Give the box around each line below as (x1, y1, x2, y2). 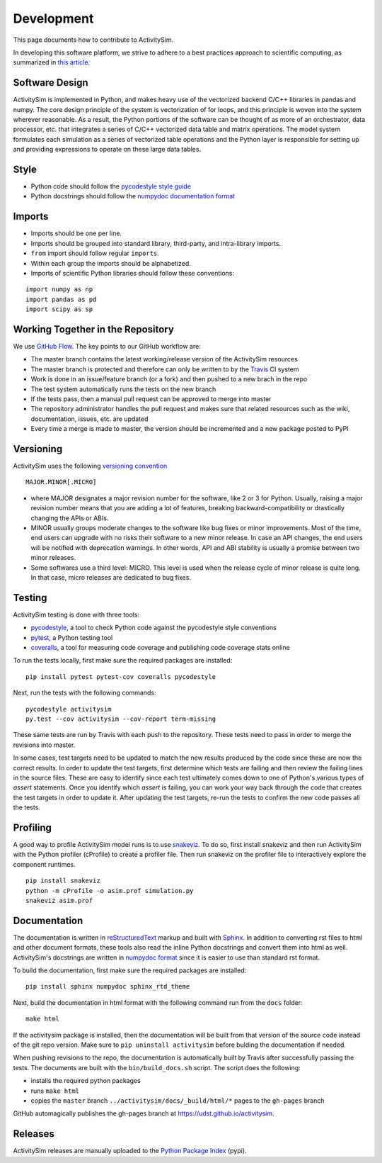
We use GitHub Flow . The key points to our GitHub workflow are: (13, 342, 201, 351)
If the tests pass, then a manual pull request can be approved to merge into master (30, 394, 272, 403)
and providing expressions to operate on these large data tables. (13, 145, 202, 154)
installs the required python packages (30, 1077, 141, 1085)
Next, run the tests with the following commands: (13, 688, 156, 697)
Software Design (13, 77, 88, 89)
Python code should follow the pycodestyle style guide (30, 182, 191, 191)
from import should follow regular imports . (30, 249, 159, 258)
